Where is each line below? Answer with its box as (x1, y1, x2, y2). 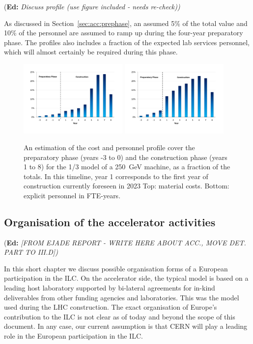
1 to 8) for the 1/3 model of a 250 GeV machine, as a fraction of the (24, 161, 230, 172)
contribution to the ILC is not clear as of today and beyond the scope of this (4, 311, 235, 321)
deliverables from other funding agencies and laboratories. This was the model (4, 292, 239, 302)
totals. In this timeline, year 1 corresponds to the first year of (24, 171, 208, 181)
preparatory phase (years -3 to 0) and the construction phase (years (24, 152, 227, 162)
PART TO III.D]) (4, 247, 58, 257)
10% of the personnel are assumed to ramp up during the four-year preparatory (4, 27, 243, 38)
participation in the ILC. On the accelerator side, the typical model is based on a (4, 273, 249, 283)
